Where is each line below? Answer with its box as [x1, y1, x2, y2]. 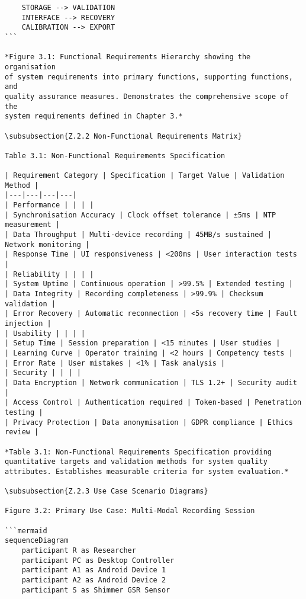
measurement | [5, 220, 60, 229]
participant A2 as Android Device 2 [21, 576, 166, 585]
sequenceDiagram [5, 536, 69, 545]
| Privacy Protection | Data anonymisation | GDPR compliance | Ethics [5, 418, 293, 427]
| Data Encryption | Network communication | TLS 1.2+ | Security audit [5, 378, 297, 387]
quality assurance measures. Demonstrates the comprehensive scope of [5, 92, 289, 101]
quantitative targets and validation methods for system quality [5, 457, 268, 466]
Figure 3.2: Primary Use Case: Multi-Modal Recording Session [5, 507, 255, 515]
